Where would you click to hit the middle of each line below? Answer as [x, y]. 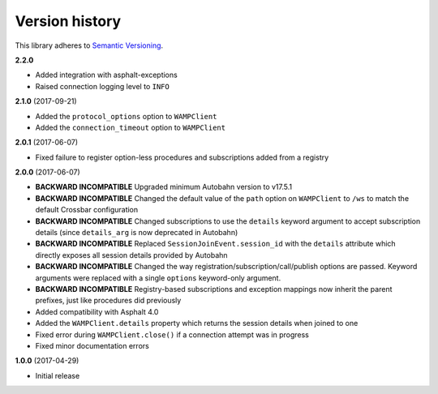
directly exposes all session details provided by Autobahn [131, 255]
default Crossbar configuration [87, 210]
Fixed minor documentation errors [92, 345]
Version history [68, 21]
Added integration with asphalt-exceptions [106, 75]
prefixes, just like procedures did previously [108, 301]
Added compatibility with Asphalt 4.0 [97, 311]
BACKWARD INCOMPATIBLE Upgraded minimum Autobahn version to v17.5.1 [164, 187]
